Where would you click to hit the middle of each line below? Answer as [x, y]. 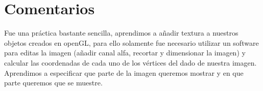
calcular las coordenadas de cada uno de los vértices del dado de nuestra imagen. [130, 62]
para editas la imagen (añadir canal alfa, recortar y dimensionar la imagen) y [125, 53]
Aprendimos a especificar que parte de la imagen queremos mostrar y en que [124, 72]
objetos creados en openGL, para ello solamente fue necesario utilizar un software [131, 42]
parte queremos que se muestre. [53, 83]
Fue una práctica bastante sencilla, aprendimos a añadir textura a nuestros [121, 33]
